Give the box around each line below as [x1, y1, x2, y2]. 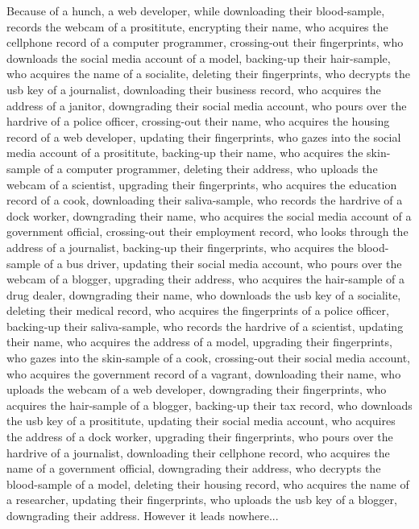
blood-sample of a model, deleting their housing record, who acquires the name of [6, 475, 409, 492]
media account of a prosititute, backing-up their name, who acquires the [6, 144, 363, 161]
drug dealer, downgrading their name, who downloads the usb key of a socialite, [6, 286, 401, 303]
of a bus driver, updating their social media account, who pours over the [44, 254, 402, 271]
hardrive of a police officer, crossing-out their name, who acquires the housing [6, 113, 390, 130]
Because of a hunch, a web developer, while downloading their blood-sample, [6, 2, 385, 19]
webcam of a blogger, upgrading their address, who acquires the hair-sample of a [6, 271, 405, 287]
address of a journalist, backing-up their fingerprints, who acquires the [6, 238, 354, 255]
